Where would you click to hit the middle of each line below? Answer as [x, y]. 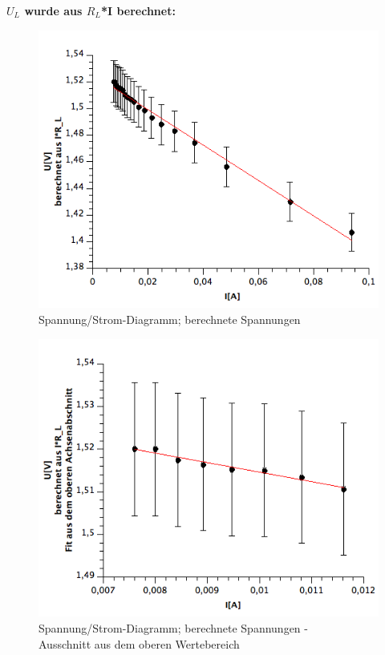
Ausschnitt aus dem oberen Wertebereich [139, 643]
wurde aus [53, 10]
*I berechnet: [138, 10]
